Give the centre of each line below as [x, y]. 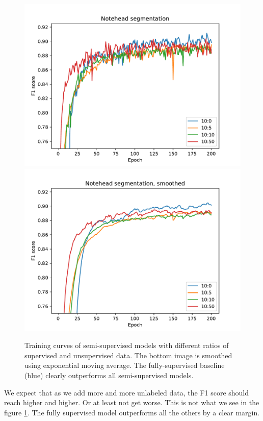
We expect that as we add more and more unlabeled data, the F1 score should [127, 392]
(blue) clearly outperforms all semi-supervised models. [109, 375]
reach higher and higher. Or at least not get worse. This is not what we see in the [132, 402]
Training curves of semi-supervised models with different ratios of [127, 345]
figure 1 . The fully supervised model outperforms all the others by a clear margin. [132, 412]
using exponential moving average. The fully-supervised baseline [125, 365]
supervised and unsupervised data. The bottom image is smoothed [128, 355]
